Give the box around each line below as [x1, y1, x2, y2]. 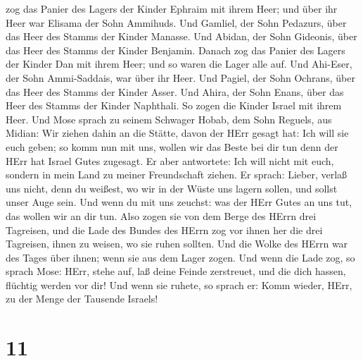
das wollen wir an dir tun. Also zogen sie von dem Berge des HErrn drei [6, 208, 317, 223]
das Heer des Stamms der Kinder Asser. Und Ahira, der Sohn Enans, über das [6, 84, 344, 99]
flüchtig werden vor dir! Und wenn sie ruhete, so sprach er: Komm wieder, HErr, [6, 277, 352, 292]
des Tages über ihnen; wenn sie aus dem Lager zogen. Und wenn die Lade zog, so [6, 250, 355, 264]
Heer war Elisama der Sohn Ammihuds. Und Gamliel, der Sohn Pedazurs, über [6, 15, 347, 30]
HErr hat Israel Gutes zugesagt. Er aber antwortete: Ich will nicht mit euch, [6, 153, 334, 168]
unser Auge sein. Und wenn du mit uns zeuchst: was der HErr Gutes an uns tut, [6, 195, 352, 209]
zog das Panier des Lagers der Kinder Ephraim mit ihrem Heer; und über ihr [6, 1, 338, 16]
